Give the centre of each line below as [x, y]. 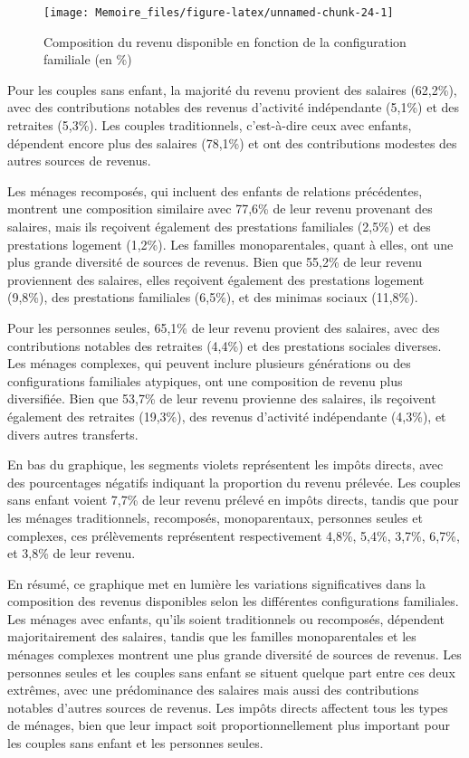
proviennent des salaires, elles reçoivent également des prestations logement [216, 279]
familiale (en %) [88, 59]
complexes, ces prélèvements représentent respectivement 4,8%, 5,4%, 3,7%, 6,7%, [234, 535]
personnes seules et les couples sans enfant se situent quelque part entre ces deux [231, 672]
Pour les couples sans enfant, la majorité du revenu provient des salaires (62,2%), [232, 89]
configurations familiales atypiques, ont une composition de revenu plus [205, 380]
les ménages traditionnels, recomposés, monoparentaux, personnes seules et [215, 517]
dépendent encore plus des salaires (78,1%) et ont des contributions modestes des [232, 142]
